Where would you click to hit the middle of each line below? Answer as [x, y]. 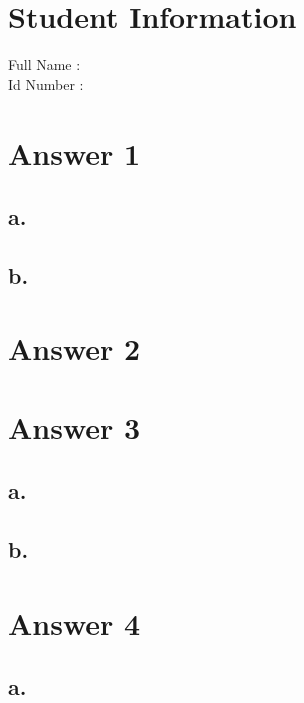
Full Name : [44, 64]
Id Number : [46, 83]
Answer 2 [74, 348]
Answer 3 [74, 426]
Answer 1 [74, 152]
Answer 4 [74, 622]
